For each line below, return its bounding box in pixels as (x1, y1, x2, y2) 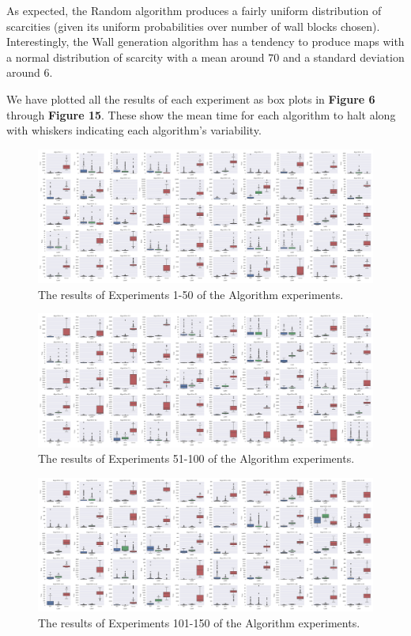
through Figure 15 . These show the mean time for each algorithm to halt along (6, 106, 396, 123)
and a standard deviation (282, 48, 405, 65)
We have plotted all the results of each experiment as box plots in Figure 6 (6, 90, 375, 107)
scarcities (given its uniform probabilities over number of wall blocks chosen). (6, 17, 380, 34)
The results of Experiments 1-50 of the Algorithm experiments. (38, 286, 344, 302)
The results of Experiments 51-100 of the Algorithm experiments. (38, 450, 355, 467)
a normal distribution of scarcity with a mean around (6, 48, 265, 65)
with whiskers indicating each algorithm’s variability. (6, 122, 262, 138)
